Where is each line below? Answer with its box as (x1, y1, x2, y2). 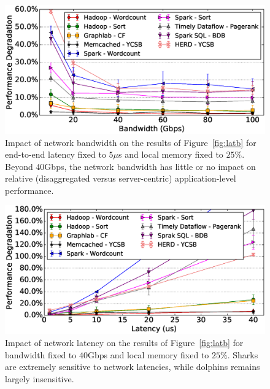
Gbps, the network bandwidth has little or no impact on (44, 160, 256, 172)
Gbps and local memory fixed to (87, 348, 209, 361)
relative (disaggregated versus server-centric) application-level (5, 172, 236, 185)
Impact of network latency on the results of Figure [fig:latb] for (5, 336, 244, 349)
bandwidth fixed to (5, 348, 77, 361)
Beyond (5, 160, 33, 172)
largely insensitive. (5, 372, 74, 385)
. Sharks (227, 348, 258, 361)
